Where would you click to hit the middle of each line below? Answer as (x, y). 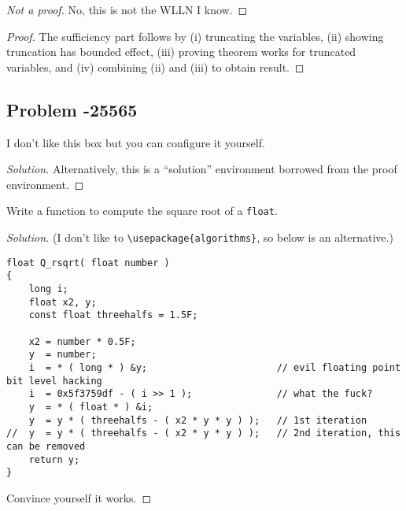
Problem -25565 (72, 109)
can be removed (46, 446)
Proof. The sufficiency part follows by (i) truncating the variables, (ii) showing (195, 36)
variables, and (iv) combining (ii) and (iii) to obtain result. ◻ (155, 67)
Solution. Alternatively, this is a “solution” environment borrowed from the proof (202, 169)
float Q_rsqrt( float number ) (88, 263)
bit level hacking (54, 381)
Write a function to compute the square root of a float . (142, 211)
